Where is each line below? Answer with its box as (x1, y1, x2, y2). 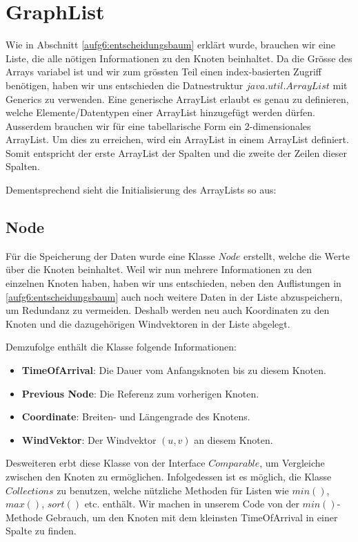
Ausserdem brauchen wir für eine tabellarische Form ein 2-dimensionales (6, 118, 311, 133)
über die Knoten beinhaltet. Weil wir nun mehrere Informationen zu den (6, 262, 312, 277)
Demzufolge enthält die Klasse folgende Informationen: (6, 339, 237, 354)
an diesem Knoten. (194, 432, 273, 447)
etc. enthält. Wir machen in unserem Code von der (84, 496, 299, 511)
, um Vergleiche (259, 456, 325, 470)
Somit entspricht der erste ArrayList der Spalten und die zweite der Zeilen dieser (6, 145, 348, 160)
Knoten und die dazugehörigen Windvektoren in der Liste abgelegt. (6, 316, 290, 330)
